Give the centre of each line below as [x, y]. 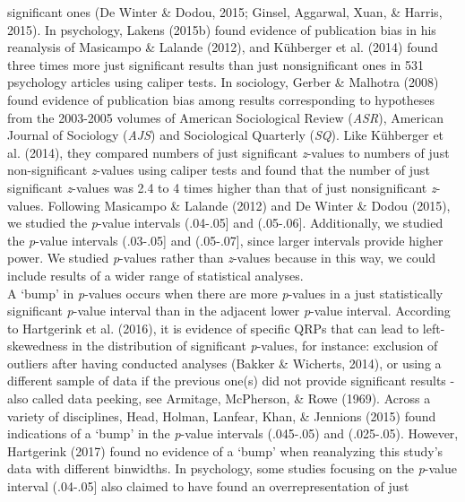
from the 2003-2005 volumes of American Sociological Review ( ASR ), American [225, 117]
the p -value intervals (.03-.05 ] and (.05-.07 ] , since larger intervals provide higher [225, 240]
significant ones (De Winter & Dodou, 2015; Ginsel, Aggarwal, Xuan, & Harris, [225, 12]
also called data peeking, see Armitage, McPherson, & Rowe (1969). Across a [219, 398]
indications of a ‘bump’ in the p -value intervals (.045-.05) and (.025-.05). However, [233, 433]
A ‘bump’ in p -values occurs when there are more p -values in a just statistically [225, 293]
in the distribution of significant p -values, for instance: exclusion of [255, 346]
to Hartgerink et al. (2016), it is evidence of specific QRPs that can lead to [213, 328]
